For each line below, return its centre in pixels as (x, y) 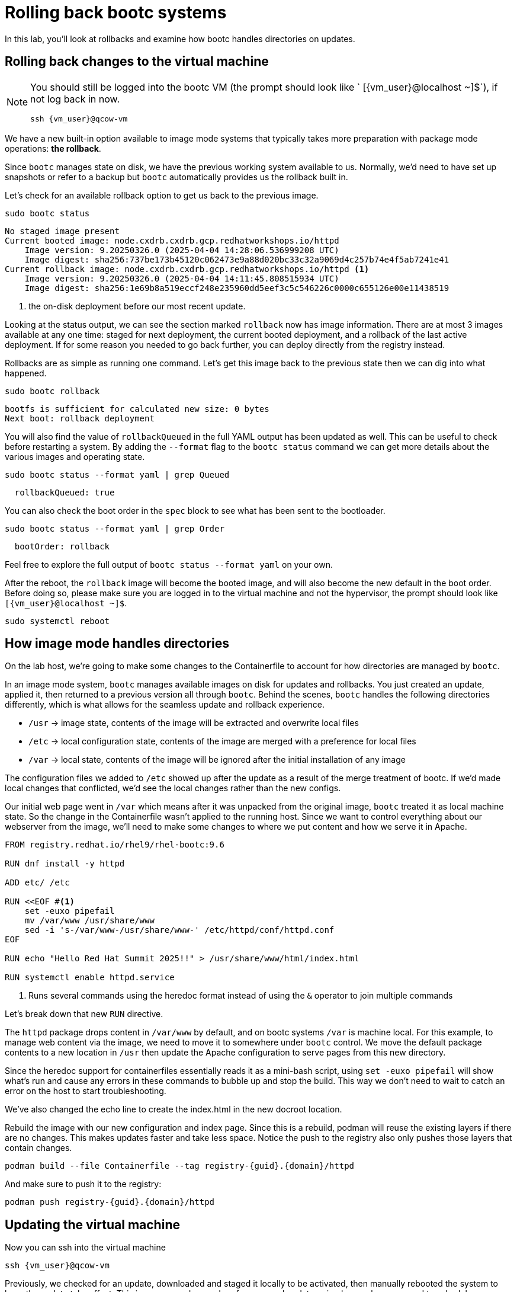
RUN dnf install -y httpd (65, 864)
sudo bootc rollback (52, 391)
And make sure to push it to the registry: (83, 1184)
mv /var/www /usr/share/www (89, 921)
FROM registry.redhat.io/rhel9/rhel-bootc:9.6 (115, 845)
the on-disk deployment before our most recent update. (137, 306)
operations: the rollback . (53, 148)
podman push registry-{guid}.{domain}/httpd (110, 1202)
